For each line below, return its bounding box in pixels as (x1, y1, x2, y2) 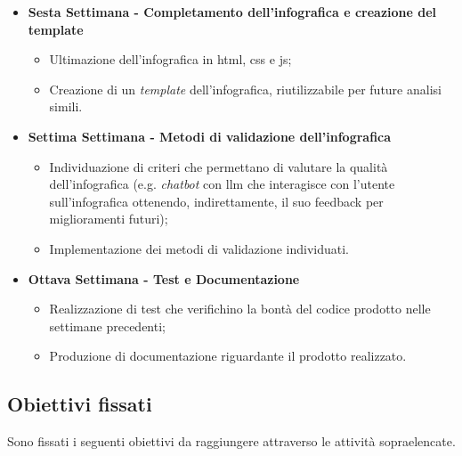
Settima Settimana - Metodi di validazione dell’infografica (28, 126, 392, 145)
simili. (49, 97, 83, 116)
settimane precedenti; (49, 316, 166, 335)
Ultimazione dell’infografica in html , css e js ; (49, 50, 292, 69)
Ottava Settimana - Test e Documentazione (28, 269, 300, 288)
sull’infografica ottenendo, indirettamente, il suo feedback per (49, 191, 384, 210)
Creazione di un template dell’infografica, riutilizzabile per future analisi (49, 79, 442, 98)
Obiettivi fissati (7, 390, 152, 418)
